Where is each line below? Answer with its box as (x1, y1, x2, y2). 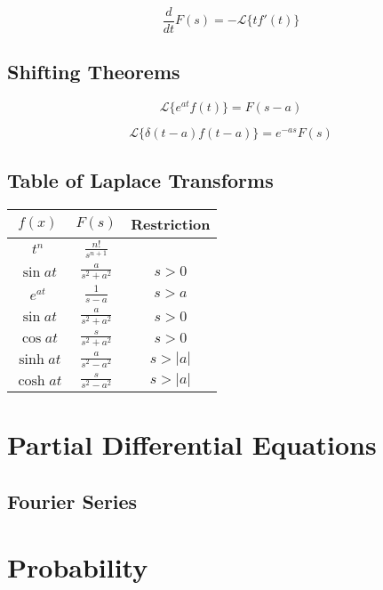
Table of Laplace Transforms (7, 166, 274, 193)
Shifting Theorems (7, 58, 180, 85)
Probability (7, 548, 148, 585)
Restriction (131, 213, 211, 234)
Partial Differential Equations (7, 426, 377, 463)
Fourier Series (7, 487, 138, 514)
